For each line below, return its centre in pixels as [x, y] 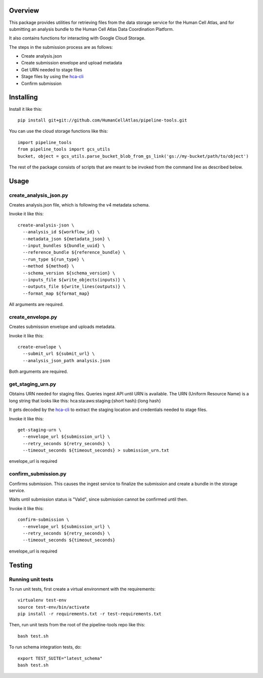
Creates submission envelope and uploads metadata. [62, 327]
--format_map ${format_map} [56, 293]
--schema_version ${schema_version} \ [69, 273]
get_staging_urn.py [33, 384]
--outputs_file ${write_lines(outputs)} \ [74, 287]
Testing [21, 565]
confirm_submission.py [38, 474]
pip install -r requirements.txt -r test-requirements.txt [90, 614]
